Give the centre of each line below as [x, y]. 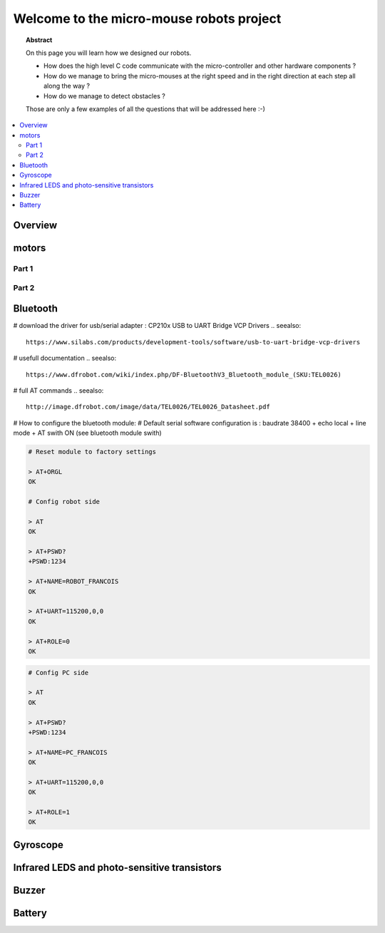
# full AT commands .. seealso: [58, 391]
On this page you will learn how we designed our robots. [109, 53]
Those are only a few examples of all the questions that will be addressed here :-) [145, 109]
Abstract [39, 40]
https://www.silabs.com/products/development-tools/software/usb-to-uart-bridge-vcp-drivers [193, 342]
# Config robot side [64, 502]
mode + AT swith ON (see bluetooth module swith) [87, 433]
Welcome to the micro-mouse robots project [147, 19]
